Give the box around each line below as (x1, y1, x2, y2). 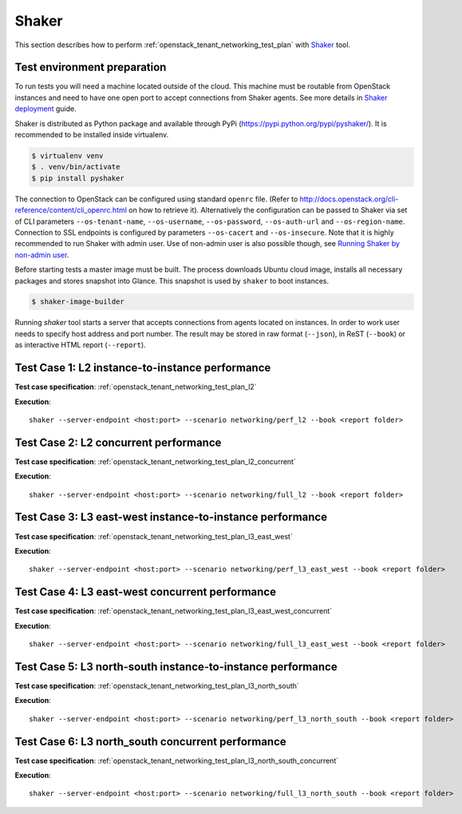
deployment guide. (14, 104, 77, 113)
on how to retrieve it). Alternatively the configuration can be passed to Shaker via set (128, 205, 408, 215)
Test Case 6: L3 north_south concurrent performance (14, 735, 286, 748)
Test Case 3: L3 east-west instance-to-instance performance (14, 510, 327, 524)
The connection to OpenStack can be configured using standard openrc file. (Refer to (14, 194, 298, 204)
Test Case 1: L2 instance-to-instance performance (14, 361, 271, 375)
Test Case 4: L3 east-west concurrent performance (14, 586, 277, 599)
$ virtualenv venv (31, 152, 104, 160)
